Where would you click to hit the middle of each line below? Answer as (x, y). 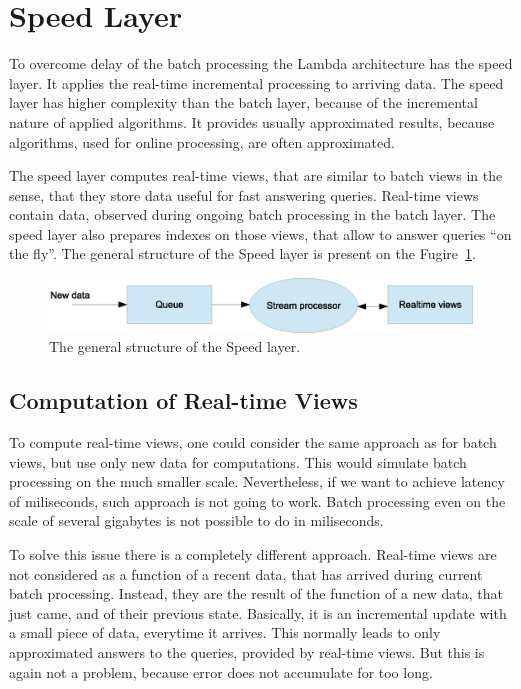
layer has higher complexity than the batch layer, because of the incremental (243, 102)
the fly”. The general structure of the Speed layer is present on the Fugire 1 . (242, 253)
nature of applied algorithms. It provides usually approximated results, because (252, 121)
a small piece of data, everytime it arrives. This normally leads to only (225, 632)
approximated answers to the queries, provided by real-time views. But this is (247, 652)
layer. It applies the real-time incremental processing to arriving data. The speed (256, 82)
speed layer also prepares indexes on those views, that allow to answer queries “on (260, 233)
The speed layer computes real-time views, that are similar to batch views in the (256, 175)
